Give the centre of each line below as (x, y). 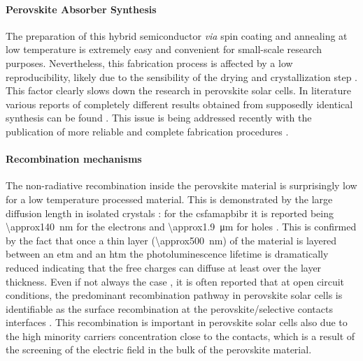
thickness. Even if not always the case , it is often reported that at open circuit (175, 281)
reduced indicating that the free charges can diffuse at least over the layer (164, 267)
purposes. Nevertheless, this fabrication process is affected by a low (149, 62)
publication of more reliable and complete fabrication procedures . (147, 131)
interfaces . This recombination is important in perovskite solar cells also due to (177, 322)
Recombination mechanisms (74, 159)
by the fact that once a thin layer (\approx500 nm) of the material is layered (171, 240)
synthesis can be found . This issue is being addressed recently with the (159, 118)
